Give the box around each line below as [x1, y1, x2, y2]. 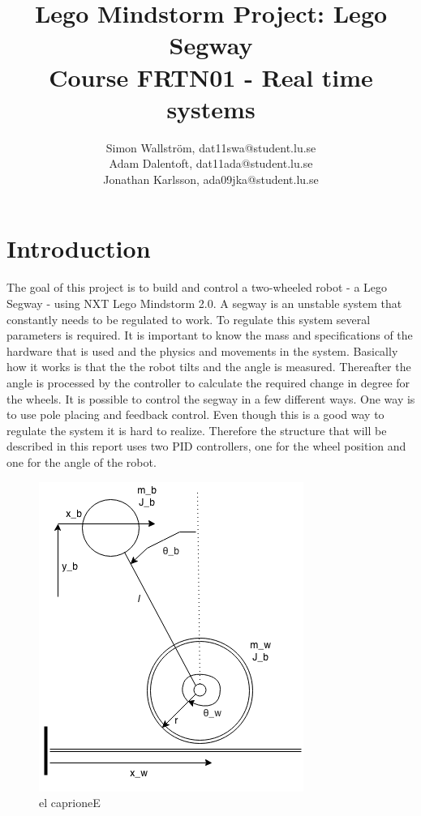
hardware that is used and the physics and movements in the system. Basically [6, 342, 398, 359]
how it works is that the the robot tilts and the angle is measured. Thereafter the [6, 358, 411, 375]
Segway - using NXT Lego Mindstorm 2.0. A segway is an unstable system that [6, 295, 402, 311]
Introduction [6, 232, 151, 265]
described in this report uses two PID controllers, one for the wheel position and [6, 438, 406, 455]
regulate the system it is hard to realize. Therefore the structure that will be [6, 421, 387, 438]
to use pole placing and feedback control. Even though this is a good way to [6, 406, 384, 423]
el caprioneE [39, 794, 101, 811]
